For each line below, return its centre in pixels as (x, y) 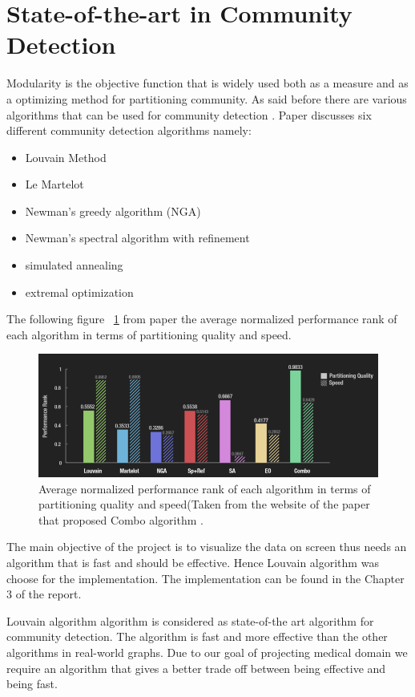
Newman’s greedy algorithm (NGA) (113, 211)
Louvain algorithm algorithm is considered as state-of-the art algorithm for (190, 620)
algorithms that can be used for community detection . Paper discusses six (189, 114)
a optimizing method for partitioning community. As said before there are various (207, 98)
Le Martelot (54, 184)
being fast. (32, 684)
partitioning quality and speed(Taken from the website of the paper (204, 504)
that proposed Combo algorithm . (121, 519)
